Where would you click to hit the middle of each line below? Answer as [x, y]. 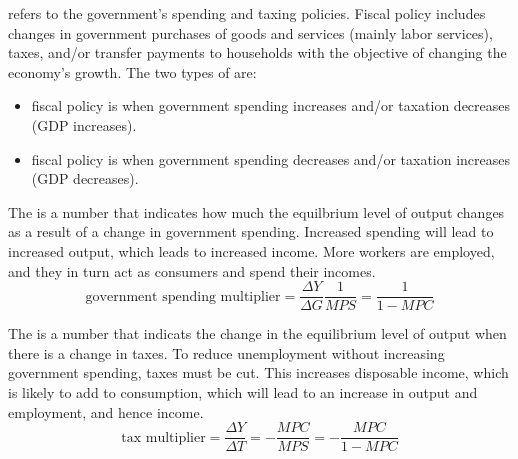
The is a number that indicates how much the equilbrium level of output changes [256, 211]
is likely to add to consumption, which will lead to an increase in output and [243, 391]
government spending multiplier [183, 296]
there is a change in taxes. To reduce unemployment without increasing [226, 352]
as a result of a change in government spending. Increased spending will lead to [251, 231]
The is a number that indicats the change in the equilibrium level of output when [257, 333]
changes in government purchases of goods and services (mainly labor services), [250, 32]
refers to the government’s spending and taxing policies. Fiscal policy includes [247, 13]
